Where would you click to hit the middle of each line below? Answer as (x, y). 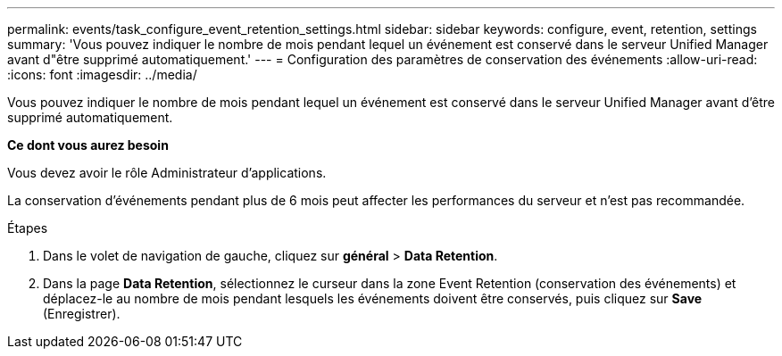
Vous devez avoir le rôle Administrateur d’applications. (167, 173)
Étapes (28, 228)
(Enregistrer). (82, 314)
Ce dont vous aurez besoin (88, 145)
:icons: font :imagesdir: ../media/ (102, 75)
